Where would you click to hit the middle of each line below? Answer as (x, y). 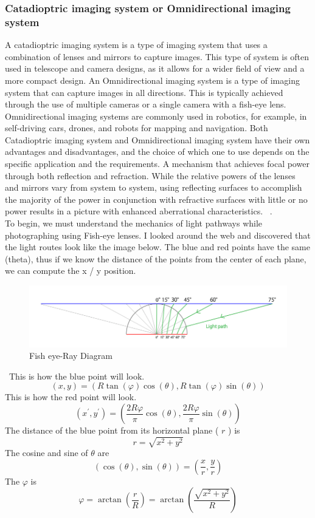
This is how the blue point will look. (77, 376)
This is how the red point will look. (71, 397)
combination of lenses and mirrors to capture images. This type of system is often (157, 56)
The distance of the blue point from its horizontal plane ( (112, 430)
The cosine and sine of (47, 453)
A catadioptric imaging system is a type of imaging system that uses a (136, 45)
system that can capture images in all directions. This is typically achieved (144, 92)
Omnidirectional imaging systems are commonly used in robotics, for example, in (156, 116)
